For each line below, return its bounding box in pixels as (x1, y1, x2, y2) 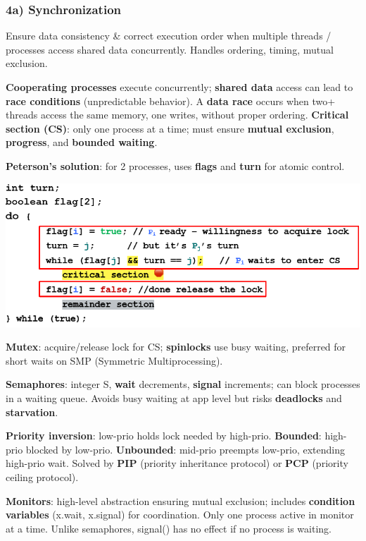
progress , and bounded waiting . (6, 135, 158, 150)
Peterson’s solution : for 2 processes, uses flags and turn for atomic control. (6, 158, 345, 173)
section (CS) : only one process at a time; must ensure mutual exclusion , (6, 121, 334, 135)
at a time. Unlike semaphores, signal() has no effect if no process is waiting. (6, 521, 332, 535)
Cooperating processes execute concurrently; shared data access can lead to (6, 80, 353, 94)
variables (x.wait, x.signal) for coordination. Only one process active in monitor (6, 507, 354, 522)
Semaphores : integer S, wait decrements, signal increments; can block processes (6, 377, 360, 391)
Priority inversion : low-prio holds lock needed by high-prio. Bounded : (6, 428, 322, 443)
